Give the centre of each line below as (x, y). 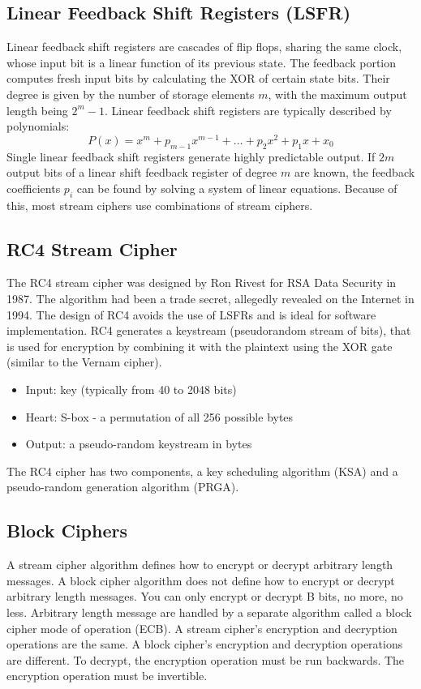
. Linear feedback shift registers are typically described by (248, 110)
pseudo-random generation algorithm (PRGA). (123, 487)
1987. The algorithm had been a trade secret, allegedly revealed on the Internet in (210, 299)
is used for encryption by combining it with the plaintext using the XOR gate (200, 346)
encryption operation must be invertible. (107, 676)
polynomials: (38, 126)
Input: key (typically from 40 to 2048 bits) (131, 389)
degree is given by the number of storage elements (131, 94)
